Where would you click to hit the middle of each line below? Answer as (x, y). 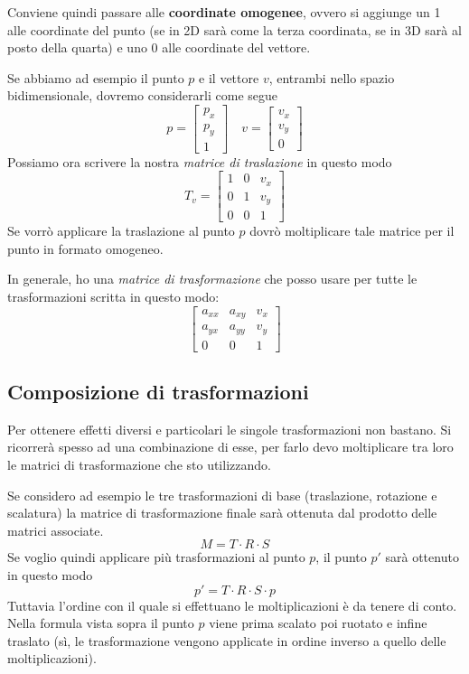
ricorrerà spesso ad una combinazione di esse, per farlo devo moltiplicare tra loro (230, 447)
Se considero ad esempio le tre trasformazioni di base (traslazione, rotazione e (222, 495)
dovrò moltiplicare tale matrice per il (352, 231)
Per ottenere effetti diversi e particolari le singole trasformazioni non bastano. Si (230, 429)
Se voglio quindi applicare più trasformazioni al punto (156, 557)
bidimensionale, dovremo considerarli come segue (142, 95)
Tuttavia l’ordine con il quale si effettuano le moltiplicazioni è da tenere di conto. (232, 605)
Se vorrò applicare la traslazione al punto (121, 231)
